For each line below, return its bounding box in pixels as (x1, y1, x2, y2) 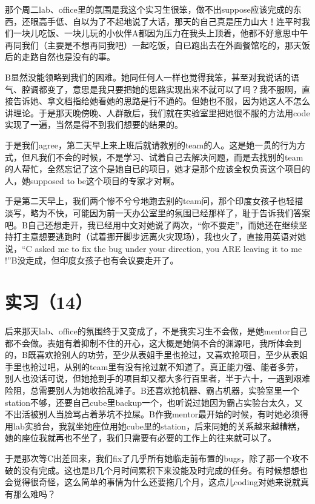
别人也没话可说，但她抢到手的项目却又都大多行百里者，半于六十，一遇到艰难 (5, 372, 310, 385)
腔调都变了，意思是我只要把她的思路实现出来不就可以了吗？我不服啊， (21, 82, 302, 95)
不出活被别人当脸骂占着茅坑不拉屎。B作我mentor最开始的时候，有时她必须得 (5, 408, 309, 420)
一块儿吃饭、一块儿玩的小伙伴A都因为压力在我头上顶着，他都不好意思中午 (13, 27, 308, 39)
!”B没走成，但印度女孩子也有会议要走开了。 (5, 254, 179, 267)
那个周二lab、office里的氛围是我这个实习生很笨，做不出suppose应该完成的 (5, 3, 293, 15)
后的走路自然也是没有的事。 (5, 50, 115, 63)
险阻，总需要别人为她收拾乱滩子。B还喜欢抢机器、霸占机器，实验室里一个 (5, 383, 299, 396)
